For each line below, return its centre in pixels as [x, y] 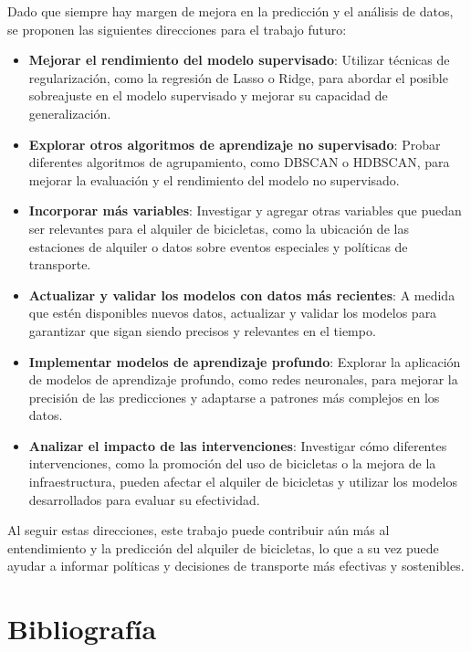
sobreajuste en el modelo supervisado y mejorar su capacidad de [208, 95]
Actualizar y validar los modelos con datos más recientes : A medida [242, 294]
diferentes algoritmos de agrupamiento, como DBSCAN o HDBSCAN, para [239, 162]
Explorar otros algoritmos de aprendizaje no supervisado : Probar [235, 144]
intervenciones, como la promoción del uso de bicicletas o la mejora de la [232, 463]
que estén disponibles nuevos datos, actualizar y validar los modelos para [233, 313]
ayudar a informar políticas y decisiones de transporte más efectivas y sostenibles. [236, 566]
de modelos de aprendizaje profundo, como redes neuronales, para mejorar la [243, 379]
